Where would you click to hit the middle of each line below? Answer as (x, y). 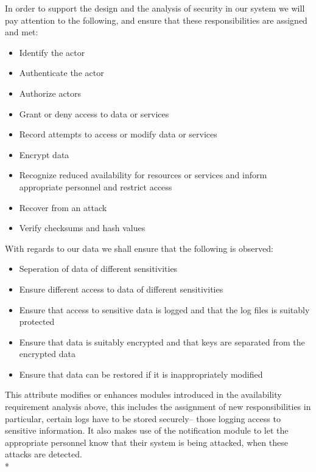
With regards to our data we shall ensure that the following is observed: (139, 248)
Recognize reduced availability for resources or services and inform (143, 175)
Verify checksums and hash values (82, 228)
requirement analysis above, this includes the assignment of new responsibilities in (158, 407)
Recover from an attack (63, 207)
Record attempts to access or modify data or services (118, 134)
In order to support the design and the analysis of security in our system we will (155, 8)
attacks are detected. (44, 454)
